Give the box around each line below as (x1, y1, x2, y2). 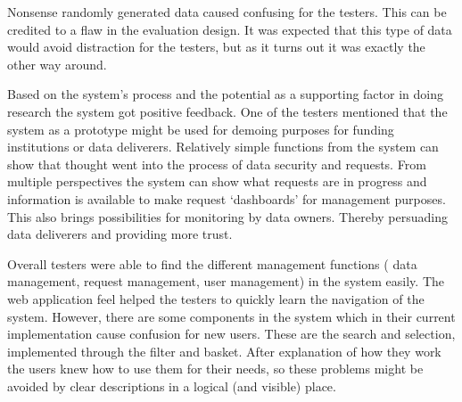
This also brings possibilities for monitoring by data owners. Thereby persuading (7, 207, 449, 226)
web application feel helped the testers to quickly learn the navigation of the (7, 289, 425, 308)
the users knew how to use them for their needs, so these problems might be (7, 359, 424, 378)
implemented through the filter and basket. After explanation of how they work (7, 341, 441, 360)
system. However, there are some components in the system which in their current (7, 307, 456, 325)
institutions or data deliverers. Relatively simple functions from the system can (7, 137, 439, 156)
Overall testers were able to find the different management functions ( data (7, 254, 417, 273)
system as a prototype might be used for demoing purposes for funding (7, 119, 394, 138)
